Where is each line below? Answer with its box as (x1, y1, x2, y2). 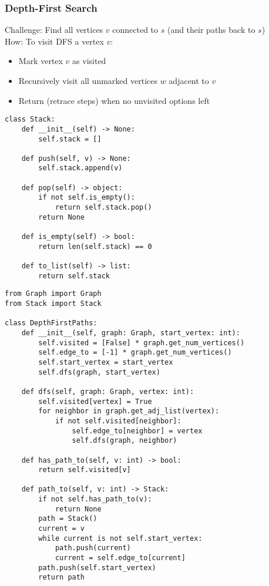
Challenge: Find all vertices (5, 23, 103, 36)
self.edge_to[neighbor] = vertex (72, 426, 203, 435)
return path (38, 573, 85, 582)
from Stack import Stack (5, 299, 102, 308)
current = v (38, 524, 85, 533)
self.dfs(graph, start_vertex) (38, 368, 160, 376)
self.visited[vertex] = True (38, 397, 152, 406)
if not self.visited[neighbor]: (55, 416, 181, 425)
